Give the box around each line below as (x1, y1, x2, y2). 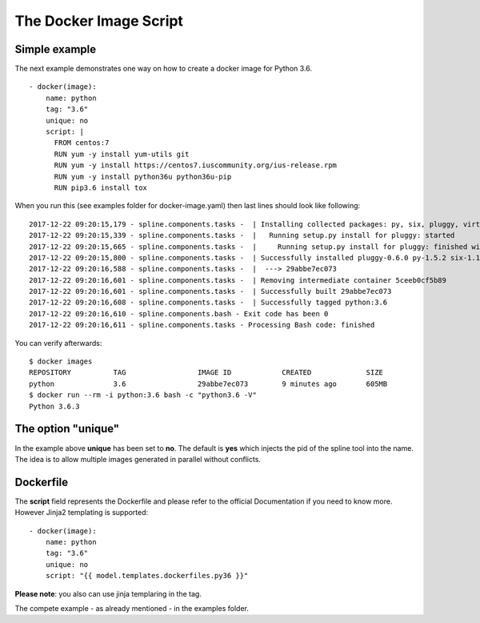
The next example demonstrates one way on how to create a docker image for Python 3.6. (14, 64, 312, 74)
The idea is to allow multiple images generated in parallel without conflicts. (14, 454, 262, 464)
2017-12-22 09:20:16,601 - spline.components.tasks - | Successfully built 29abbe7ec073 (29, 287, 392, 296)
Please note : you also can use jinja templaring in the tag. (14, 589, 202, 598)
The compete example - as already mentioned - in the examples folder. (14, 603, 250, 613)
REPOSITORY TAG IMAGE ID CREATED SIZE (29, 368, 384, 377)
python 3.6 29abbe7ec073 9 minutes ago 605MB (29, 379, 388, 388)
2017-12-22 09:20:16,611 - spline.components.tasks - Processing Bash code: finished (29, 320, 375, 330)
